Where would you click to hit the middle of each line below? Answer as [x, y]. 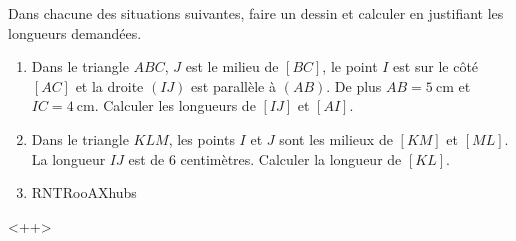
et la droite [109, 85]
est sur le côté [436, 66]
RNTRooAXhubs [84, 192]
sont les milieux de [336, 138]
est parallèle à [233, 85]
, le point [350, 66]
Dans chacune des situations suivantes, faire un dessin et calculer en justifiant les [256, 13]
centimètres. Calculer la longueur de [291, 158]
